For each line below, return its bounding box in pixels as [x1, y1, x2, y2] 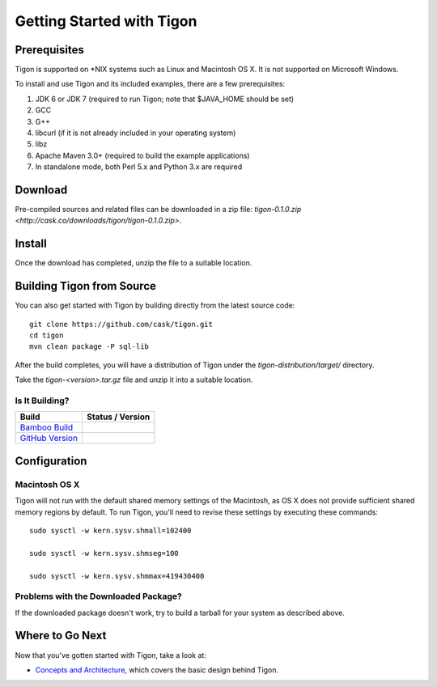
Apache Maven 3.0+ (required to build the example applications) [35, 151, 250, 160]
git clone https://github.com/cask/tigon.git [29, 320, 214, 329]
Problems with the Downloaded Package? [15, 591, 182, 602]
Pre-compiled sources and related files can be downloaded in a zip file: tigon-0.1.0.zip [15, 205, 302, 214]
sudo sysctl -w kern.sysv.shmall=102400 [29, 526, 192, 535]
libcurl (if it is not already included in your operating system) [35, 128, 236, 138]
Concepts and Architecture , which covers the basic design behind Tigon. [35, 664, 279, 675]
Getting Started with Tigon [15, 12, 197, 30]
